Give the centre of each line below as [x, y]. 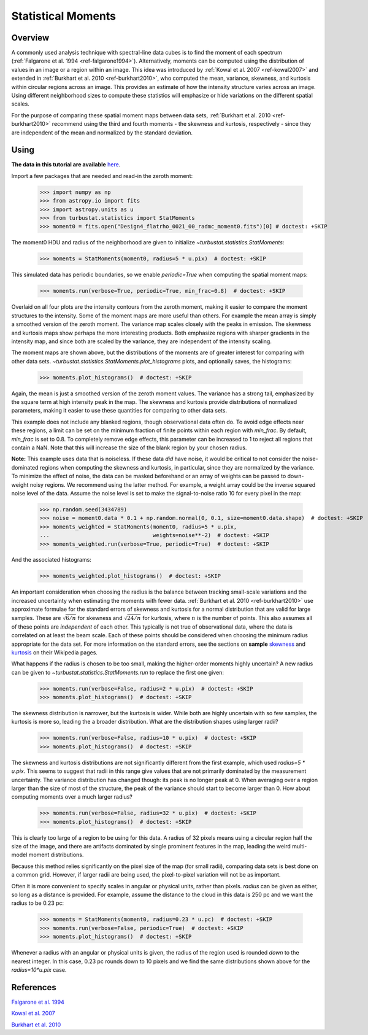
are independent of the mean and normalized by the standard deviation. [102, 133]
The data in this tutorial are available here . [66, 165]
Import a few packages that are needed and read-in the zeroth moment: [102, 176]
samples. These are [36, 618]
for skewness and [100, 618]
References [34, 987]
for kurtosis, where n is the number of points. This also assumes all [227, 618]
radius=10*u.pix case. [39, 969]
